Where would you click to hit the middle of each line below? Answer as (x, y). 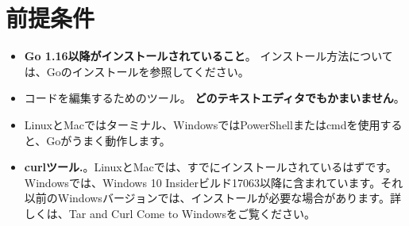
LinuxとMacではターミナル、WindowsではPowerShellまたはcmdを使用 (202, 124)
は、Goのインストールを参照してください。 (137, 71)
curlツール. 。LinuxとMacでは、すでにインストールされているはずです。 (210, 167)
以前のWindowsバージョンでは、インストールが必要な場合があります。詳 (212, 198)
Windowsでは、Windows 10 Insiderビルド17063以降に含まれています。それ (214, 182)
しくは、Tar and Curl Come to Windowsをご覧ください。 (170, 213)
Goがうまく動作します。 (108, 140)
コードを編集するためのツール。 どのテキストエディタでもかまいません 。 (214, 98)
